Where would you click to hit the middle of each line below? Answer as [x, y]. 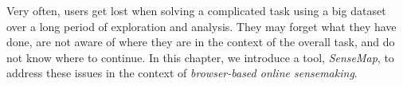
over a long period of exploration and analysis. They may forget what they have [201, 26]
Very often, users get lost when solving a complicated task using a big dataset [196, 10]
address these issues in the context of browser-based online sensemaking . [182, 73]
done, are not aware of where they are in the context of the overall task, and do [201, 42]
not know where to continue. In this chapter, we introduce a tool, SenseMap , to [200, 57]
